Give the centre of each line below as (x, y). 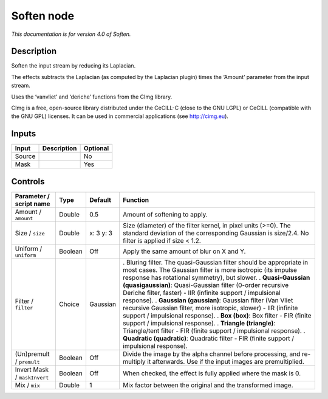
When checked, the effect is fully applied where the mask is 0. (212, 373)
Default (100, 199)
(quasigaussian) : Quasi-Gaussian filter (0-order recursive (206, 285)
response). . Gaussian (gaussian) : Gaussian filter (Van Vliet (208, 300)
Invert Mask (32, 369)
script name (33, 204)
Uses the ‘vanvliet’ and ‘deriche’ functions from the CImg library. (92, 97)
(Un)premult (32, 354)
